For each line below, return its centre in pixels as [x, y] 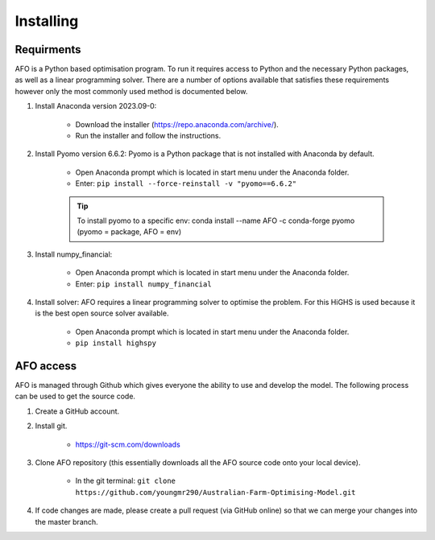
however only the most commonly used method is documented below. [131, 91]
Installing [47, 21]
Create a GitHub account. [77, 411]
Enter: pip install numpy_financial [144, 284]
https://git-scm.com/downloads [128, 444]
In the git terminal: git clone [126, 481]
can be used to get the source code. [75, 396]
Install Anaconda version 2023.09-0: [96, 106]
